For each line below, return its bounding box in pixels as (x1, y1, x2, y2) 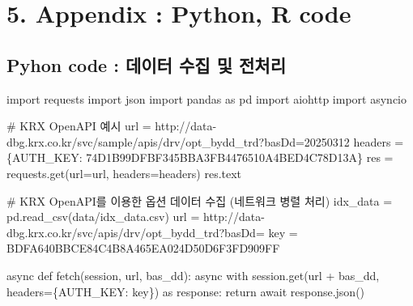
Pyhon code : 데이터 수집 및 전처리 (6, 52, 286, 77)
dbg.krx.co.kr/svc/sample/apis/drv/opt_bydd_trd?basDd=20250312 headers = (6, 133, 404, 150)
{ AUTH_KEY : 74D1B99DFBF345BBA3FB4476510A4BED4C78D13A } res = (6, 149, 394, 166)
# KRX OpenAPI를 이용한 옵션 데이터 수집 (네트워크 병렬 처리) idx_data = (6, 192, 393, 209)
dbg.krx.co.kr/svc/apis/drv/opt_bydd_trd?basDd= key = (6, 223, 298, 240)
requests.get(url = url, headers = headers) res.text (6, 164, 242, 181)
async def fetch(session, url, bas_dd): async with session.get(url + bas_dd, (6, 266, 380, 283)
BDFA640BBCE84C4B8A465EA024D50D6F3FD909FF (6, 240, 280, 257)
